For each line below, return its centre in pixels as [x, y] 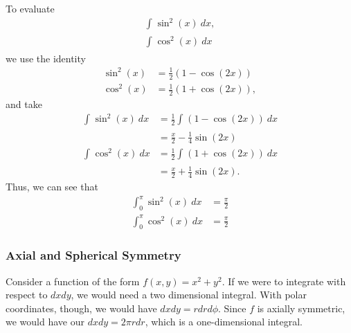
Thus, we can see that [52, 187]
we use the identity [46, 58]
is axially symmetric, [301, 308]
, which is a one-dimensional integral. [224, 322]
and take [24, 104]
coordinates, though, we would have [81, 308]
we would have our [45, 322]
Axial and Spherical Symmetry [93, 255]
